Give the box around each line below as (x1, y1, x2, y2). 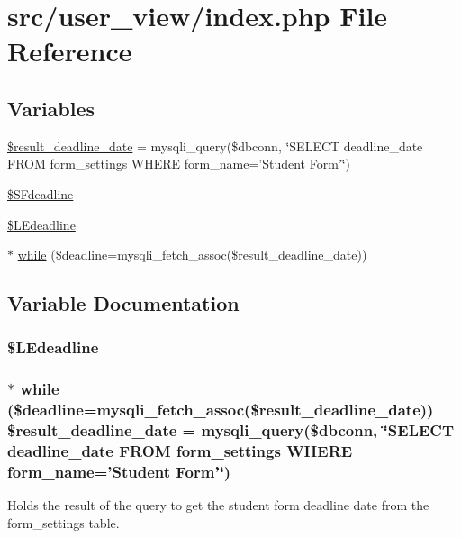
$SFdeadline (7, 184, 74, 203)
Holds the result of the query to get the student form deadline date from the (7, 496, 429, 515)
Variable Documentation (7, 289, 240, 317)
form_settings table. (7, 513, 120, 532)
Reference (7, 32, 132, 69)
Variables (7, 94, 95, 122)
